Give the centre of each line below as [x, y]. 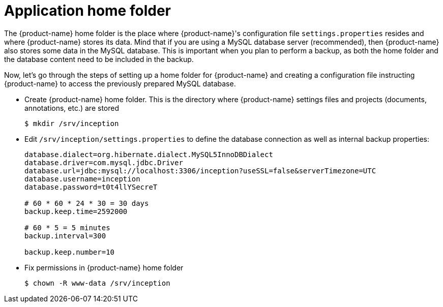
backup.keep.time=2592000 [76, 211]
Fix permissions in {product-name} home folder [104, 267]
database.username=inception [82, 179]
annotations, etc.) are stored [72, 108]
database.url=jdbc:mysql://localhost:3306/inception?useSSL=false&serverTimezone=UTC [200, 171]
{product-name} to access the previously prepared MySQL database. [120, 83]
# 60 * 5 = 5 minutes [67, 227]
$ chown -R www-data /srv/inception [97, 283]
